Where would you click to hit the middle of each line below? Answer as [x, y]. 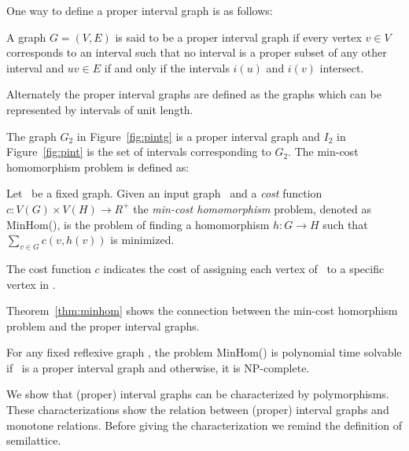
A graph [26, 37]
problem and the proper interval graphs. [103, 325]
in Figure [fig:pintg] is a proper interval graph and [198, 136]
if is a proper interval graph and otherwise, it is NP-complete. [158, 367]
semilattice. [34, 440]
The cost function [49, 268]
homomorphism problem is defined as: [98, 166]
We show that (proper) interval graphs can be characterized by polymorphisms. [198, 394]
